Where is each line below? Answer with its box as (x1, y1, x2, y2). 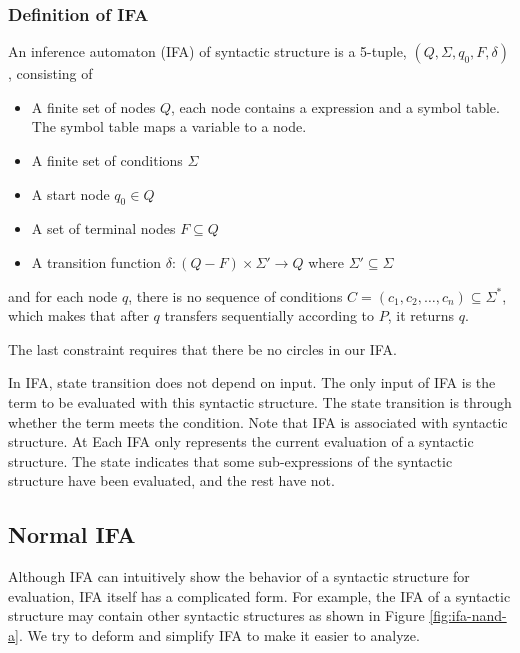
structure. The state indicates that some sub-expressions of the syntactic (8, 450, 453, 471)
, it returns (387, 305, 454, 326)
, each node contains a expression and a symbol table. (170, 96, 500, 117)
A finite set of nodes (31, 96, 156, 117)
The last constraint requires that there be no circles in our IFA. (8, 338, 397, 359)
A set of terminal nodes (31, 218, 176, 239)
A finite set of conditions (31, 150, 183, 170)
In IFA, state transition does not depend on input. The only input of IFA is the (8, 372, 496, 393)
